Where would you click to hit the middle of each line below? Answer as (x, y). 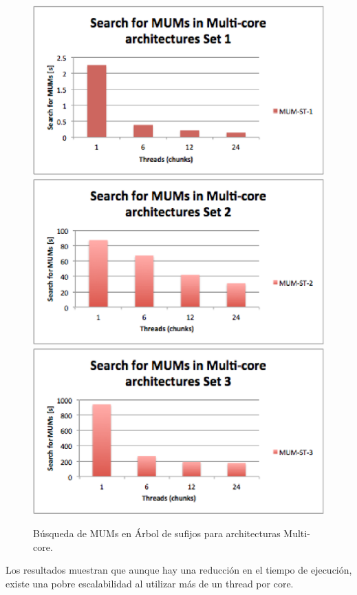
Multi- (297, 533)
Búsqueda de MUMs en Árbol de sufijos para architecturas (157, 533)
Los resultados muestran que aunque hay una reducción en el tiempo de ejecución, (179, 570)
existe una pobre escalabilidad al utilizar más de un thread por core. (150, 583)
